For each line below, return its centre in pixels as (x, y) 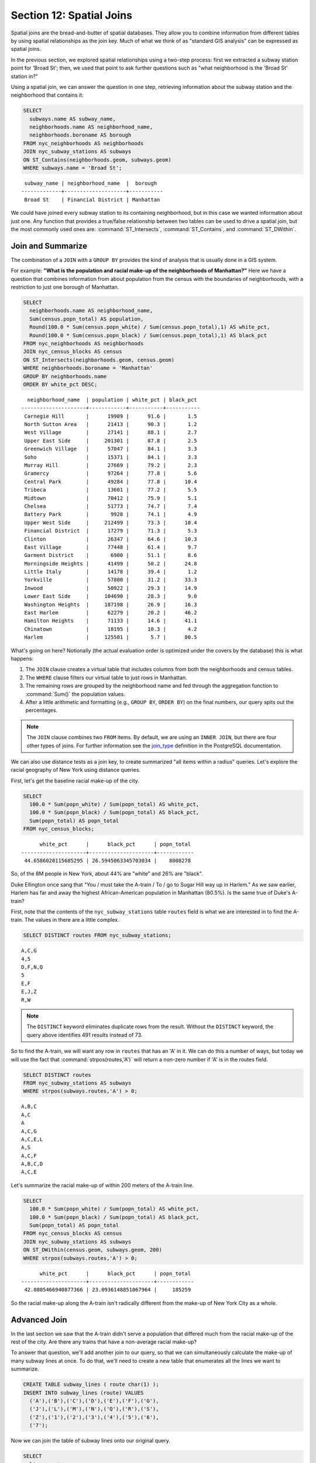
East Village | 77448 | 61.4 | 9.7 (111, 547)
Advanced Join (39, 1320)
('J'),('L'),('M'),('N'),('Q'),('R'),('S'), (94, 1409)
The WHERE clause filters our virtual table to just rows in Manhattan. (106, 677)
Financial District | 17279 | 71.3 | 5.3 (111, 531)
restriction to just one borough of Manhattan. (65, 287)
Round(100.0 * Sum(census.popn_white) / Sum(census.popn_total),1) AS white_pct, (150, 327)
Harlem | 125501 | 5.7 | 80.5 (111, 637)
